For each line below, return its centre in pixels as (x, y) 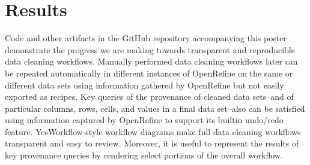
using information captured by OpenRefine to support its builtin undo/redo (144, 120)
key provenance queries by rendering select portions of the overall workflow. (144, 155)
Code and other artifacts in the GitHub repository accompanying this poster (146, 38)
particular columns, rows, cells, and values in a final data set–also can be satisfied (155, 108)
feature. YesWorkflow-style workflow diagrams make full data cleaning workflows (153, 131)
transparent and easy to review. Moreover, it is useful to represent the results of (152, 143)
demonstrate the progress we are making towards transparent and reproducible (150, 49)
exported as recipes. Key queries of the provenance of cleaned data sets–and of (149, 97)
